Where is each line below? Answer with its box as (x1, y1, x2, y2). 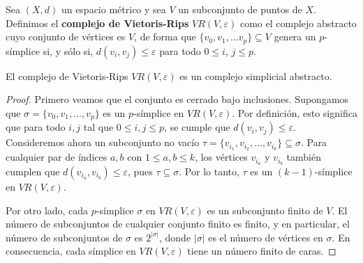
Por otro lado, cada (6, 202, 89, 217)
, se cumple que (164, 120, 230, 134)
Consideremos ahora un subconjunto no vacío (6, 135, 200, 150)
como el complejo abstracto (239, 15, 357, 30)
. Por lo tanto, (179, 164, 239, 178)
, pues (127, 164, 153, 178)
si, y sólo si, (43, 43, 94, 58)
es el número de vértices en (208, 230, 323, 244)
